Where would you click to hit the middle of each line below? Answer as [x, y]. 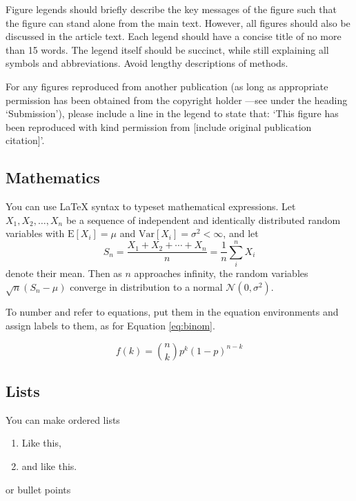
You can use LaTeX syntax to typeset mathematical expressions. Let [151, 206]
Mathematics [53, 177]
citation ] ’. [25, 140]
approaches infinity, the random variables [221, 273]
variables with [35, 233]
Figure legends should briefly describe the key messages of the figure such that [171, 9]
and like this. [49, 466]
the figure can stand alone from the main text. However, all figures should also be [178, 22]
